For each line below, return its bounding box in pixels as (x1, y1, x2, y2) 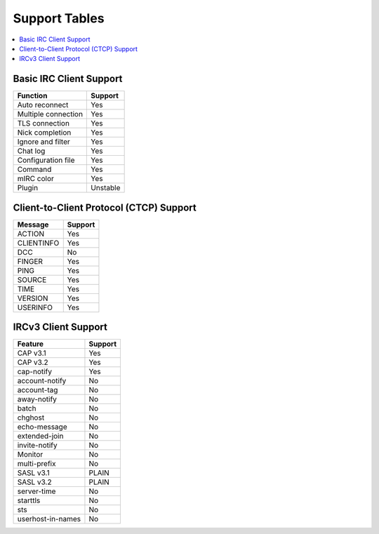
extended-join (17, 432, 64, 441)
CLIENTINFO (17, 238, 60, 248)
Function (17, 91, 48, 101)
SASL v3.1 (17, 468, 51, 478)
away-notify (17, 394, 58, 404)
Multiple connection (17, 109, 84, 119)
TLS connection (17, 119, 70, 128)
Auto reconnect (17, 100, 69, 110)
